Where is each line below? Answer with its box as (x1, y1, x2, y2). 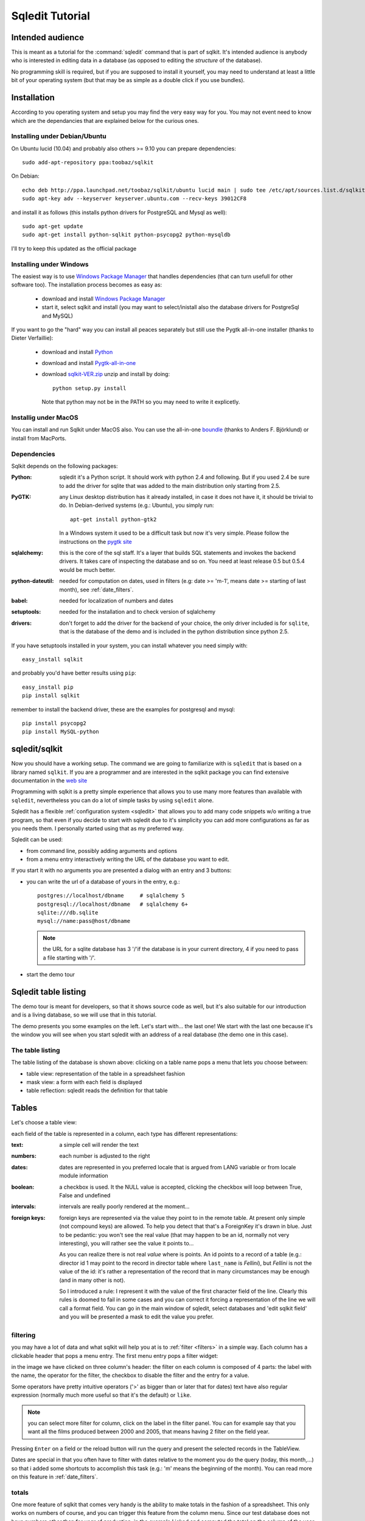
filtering (11, 1331, 36, 1339)
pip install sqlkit (22, 692, 80, 699)
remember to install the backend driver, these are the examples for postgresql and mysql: (11, 706, 235, 713)
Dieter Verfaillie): (11, 335, 54, 342)
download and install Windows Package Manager (41, 295, 165, 302)
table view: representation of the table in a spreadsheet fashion (26, 1070, 186, 1077)
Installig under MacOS (11, 414, 78, 422)
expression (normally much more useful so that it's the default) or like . (11, 1391, 192, 1399)
